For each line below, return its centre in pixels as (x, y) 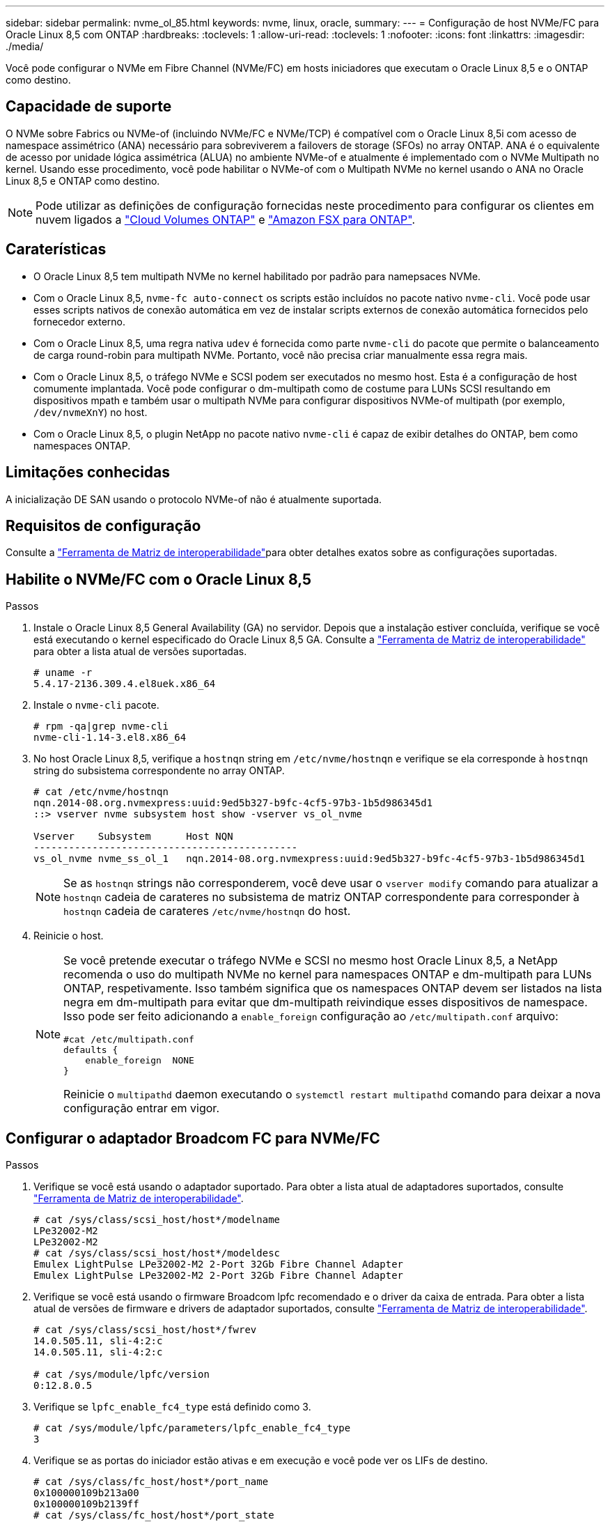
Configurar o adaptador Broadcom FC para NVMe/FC (193, 1138)
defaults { (91, 1050)
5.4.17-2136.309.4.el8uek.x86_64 (125, 684)
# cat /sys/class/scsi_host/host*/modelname (157, 1220)
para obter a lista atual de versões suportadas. (140, 652)
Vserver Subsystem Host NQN (133, 837)
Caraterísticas (56, 249)
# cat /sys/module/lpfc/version (122, 1375)
